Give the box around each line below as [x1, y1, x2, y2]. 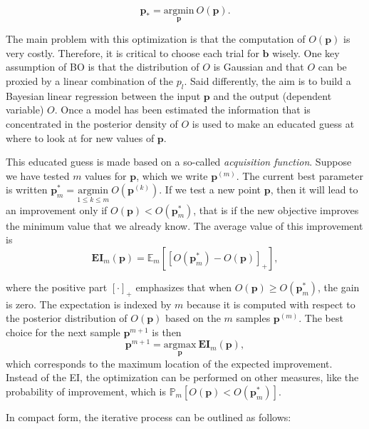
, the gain [318, 279, 360, 294]
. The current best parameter [236, 168, 364, 183]
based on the [165, 311, 221, 325]
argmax [163, 340, 197, 350]
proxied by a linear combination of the [6, 74, 173, 88]
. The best [298, 311, 343, 325]
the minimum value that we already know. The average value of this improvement [6, 218, 363, 233]
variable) [6, 102, 44, 117]
